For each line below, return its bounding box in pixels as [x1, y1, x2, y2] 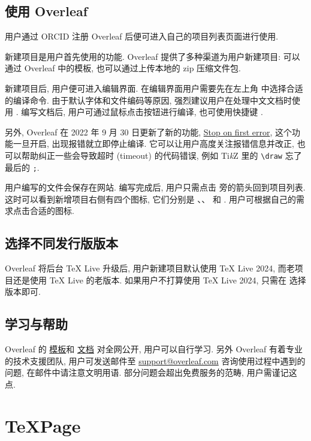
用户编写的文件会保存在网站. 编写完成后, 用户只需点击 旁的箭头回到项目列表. [5, 181, 306, 194]
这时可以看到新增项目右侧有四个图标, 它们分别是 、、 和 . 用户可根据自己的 [5, 192, 297, 205]
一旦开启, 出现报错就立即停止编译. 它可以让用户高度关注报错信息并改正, [13, 137, 294, 150]
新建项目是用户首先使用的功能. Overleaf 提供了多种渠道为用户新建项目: [5, 50, 281, 62]
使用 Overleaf [5, 2, 88, 20]
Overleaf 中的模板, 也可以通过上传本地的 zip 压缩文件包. [24, 62, 241, 74]
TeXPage [5, 413, 81, 437]
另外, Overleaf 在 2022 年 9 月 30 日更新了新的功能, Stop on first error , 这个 [5, 125, 292, 138]
